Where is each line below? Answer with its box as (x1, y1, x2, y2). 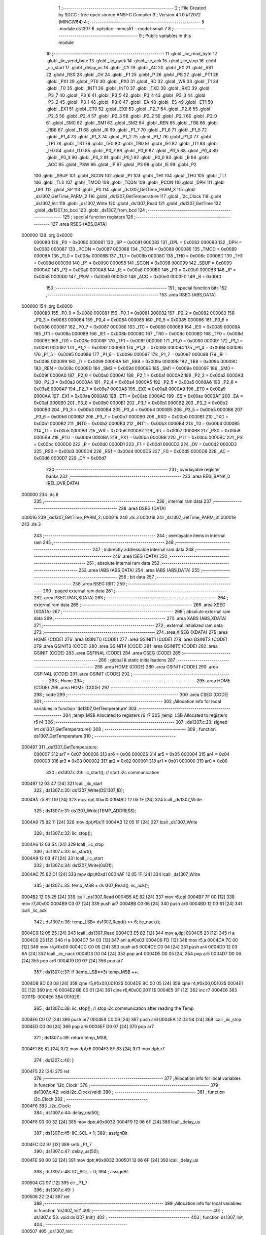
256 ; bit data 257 (118, 574, 155, 580)
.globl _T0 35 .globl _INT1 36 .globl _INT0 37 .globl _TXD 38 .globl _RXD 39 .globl (46, 85, 210, 91)
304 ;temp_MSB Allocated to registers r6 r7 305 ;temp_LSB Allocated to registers (63, 712, 228, 718)
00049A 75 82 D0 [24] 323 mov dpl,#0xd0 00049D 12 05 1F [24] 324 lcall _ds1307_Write (21, 796, 202, 802)
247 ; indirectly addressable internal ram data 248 (92, 546, 194, 552)
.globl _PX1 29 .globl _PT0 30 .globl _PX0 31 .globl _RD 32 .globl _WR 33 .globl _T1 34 (46, 78, 219, 84)
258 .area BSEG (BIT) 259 (72, 581, 125, 587)
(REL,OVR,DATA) (46, 480, 80, 486)
